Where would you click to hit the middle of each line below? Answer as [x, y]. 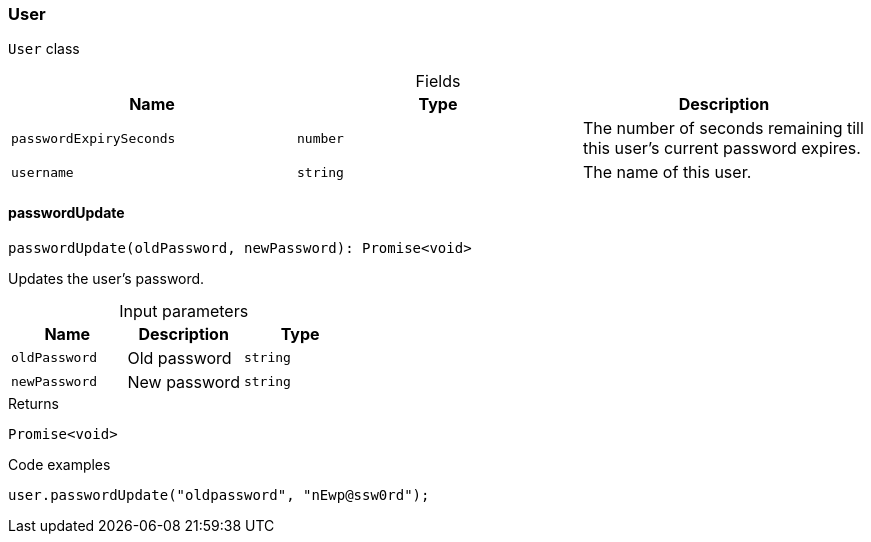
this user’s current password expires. [721, 148]
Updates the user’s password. [106, 278]
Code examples [59, 464]
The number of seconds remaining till [723, 128]
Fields [438, 81]
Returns [33, 403]
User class [44, 49]
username [42, 172]
